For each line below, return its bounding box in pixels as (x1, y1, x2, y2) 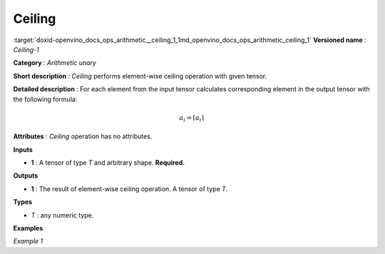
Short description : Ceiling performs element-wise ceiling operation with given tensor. (13, 71, 267, 80)
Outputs (13, 171, 38, 180)
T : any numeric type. (31, 210, 94, 219)
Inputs (13, 145, 34, 153)
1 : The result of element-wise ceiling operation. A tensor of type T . (31, 184, 228, 193)
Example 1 (13, 237, 43, 245)
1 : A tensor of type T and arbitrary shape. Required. (31, 158, 185, 167)
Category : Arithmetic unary (13, 59, 96, 67)
